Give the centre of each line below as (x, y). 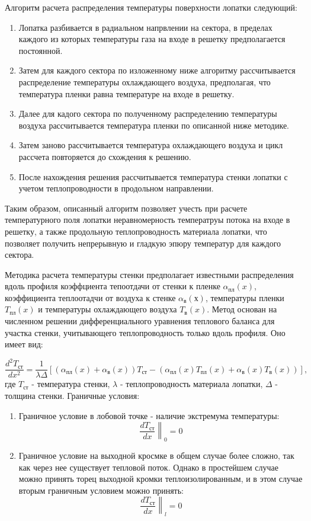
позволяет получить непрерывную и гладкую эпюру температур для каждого (143, 243)
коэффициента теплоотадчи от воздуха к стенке (90, 297)
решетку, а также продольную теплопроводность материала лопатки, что (136, 231)
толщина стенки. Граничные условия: (72, 395)
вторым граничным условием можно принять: (101, 490)
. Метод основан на (242, 309)
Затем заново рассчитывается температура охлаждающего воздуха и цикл (151, 145)
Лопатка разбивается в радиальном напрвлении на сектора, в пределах (145, 27)
